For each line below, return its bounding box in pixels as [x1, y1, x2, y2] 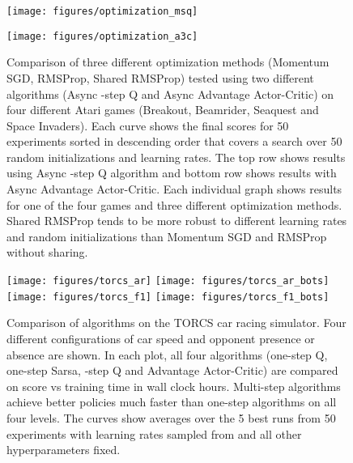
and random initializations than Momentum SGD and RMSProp [6, 227, 327, 244]
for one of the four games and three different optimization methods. [6, 196, 342, 213]
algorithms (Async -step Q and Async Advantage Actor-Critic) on [6, 85, 334, 102]
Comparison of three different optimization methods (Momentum [6, 53, 330, 70]
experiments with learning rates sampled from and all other [6, 425, 302, 442]
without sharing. [6, 244, 88, 261]
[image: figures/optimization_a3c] [6, 30, 198, 42]
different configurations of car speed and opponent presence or [6, 329, 315, 346]
